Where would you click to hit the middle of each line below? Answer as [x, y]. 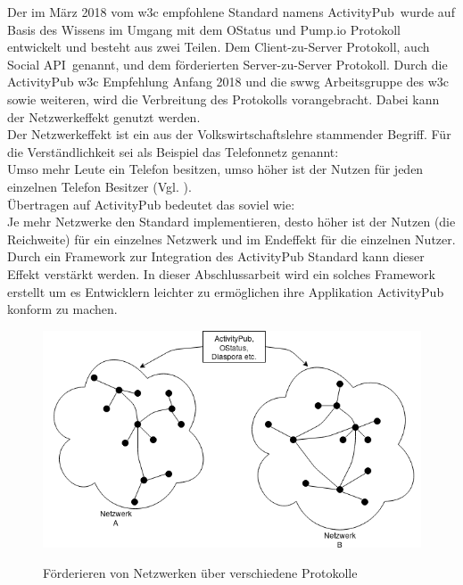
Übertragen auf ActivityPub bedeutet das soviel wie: [151, 204]
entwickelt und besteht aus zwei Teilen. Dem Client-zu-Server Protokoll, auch [219, 47]
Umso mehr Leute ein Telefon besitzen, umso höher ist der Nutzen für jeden [215, 169]
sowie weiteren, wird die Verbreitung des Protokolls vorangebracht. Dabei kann [223, 99]
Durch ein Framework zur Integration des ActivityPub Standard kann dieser [216, 256]
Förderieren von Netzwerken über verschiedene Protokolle [200, 572]
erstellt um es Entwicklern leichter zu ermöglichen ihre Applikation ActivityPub [226, 291]
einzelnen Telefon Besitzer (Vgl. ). [99, 186]
